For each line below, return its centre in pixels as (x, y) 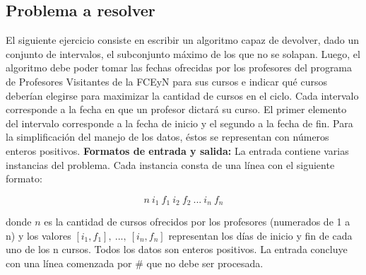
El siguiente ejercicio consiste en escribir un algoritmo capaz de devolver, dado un (183, 40)
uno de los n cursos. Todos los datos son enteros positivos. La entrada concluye (177, 249)
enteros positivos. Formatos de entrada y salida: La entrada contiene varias (177, 150)
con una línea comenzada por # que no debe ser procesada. (135, 263)
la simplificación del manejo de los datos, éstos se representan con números (167, 137)
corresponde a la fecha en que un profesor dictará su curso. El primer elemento (176, 109)
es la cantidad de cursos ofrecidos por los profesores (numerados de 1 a (197, 222)
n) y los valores (39, 235)
